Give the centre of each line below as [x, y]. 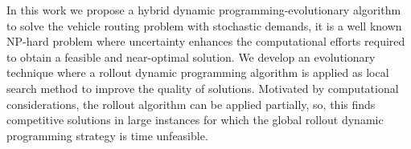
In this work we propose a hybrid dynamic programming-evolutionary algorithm [204, 10]
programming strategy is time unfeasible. [107, 135]
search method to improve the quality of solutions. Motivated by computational [203, 88]
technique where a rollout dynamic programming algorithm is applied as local [198, 72]
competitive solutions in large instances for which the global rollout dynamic [195, 120]
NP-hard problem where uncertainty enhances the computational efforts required [206, 41]
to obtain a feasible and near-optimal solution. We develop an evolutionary [191, 56]
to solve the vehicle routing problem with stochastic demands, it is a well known [204, 25]
